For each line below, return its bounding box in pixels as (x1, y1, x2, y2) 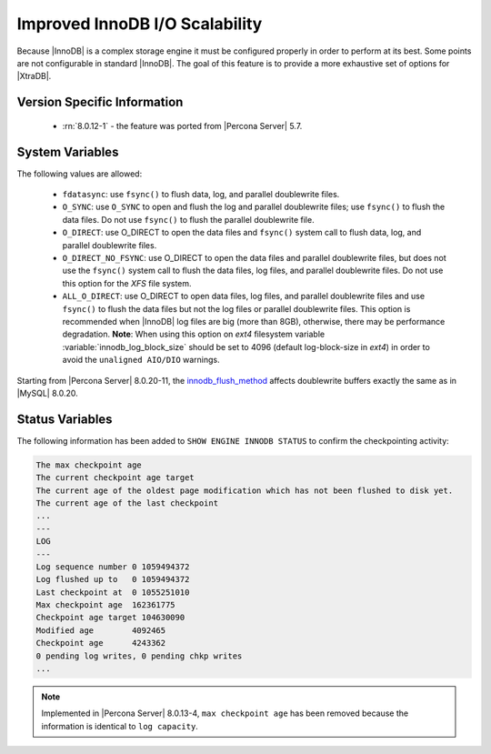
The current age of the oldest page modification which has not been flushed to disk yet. (35, 485, 454, 496)
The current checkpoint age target (35, 473, 195, 483)
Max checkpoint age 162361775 (35, 600, 176, 610)
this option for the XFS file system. (62, 277, 192, 288)
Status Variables (16, 411, 113, 427)
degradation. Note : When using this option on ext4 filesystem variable (62, 328, 326, 340)
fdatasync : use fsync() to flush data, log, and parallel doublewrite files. (62, 189, 340, 200)
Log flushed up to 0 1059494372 (35, 574, 190, 585)
